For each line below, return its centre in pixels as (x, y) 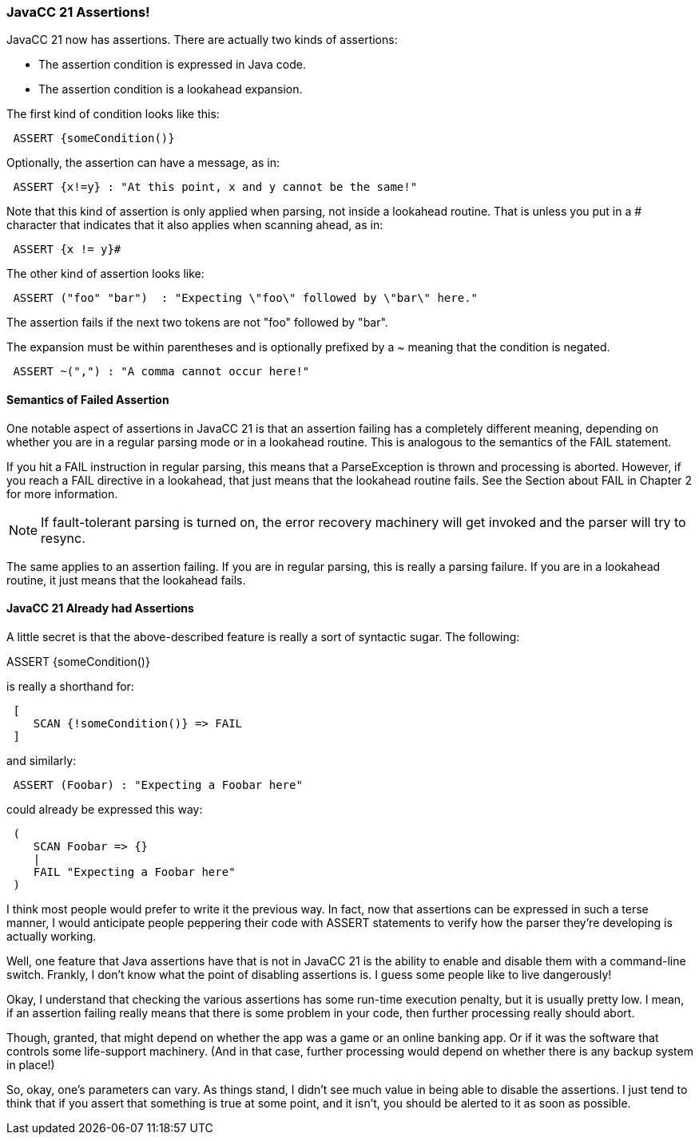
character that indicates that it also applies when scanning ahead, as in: (195, 225)
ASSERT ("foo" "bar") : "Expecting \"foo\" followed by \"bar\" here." (246, 298)
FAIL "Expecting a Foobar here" (134, 872)
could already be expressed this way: (105, 809)
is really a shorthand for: (70, 686)
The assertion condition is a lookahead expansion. (171, 89)
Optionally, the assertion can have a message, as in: (143, 163)
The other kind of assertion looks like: (105, 274)
